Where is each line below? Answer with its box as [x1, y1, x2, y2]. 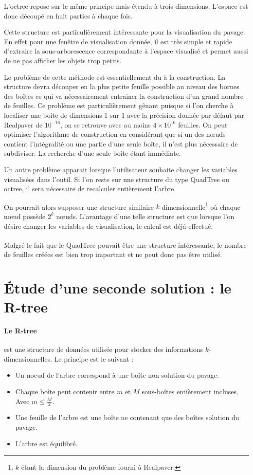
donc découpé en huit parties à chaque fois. [4, 10, 133, 20]
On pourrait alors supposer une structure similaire [4, 201, 154, 212]
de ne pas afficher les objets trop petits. [4, 55, 122, 65]
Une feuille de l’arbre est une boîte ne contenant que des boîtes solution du [15, 412, 239, 422]
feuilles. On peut [178, 119, 228, 129]
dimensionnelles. [4, 353, 52, 364]
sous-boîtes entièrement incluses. [142, 386, 238, 397]
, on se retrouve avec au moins [60, 119, 151, 129]
